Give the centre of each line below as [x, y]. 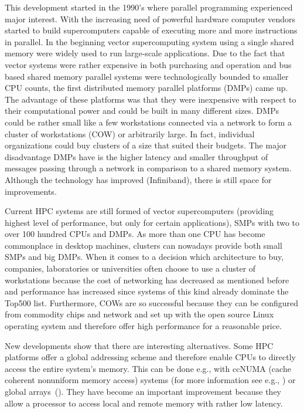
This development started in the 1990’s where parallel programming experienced [149, 7]
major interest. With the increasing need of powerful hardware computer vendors [150, 18]
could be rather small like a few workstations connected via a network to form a [148, 122]
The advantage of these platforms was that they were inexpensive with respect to [151, 99]
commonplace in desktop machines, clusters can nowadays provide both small [144, 245]
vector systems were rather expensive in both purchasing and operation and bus [148, 64]
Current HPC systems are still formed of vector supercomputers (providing [139, 211]
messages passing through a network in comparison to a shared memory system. [148, 168]
